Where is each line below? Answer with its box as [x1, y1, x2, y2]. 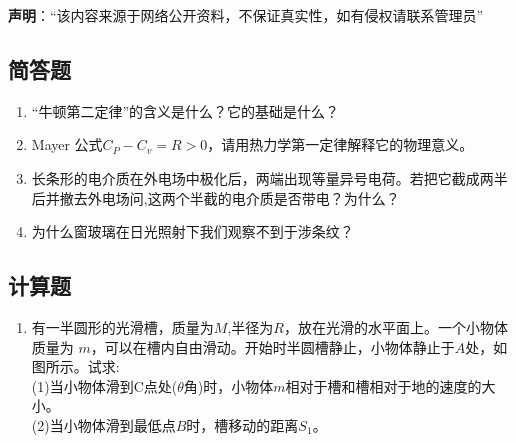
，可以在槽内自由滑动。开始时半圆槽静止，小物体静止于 [90, 336, 455, 357]
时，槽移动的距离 [186, 414, 299, 435]
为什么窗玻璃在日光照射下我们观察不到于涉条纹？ [31, 221, 354, 242]
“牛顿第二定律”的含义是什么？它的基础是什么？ [31, 100, 340, 121]
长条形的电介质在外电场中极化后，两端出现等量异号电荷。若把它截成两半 [31, 167, 508, 188]
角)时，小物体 [183, 375, 274, 396]
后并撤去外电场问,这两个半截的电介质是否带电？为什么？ [31, 187, 400, 208]
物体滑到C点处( [77, 375, 178, 396]
